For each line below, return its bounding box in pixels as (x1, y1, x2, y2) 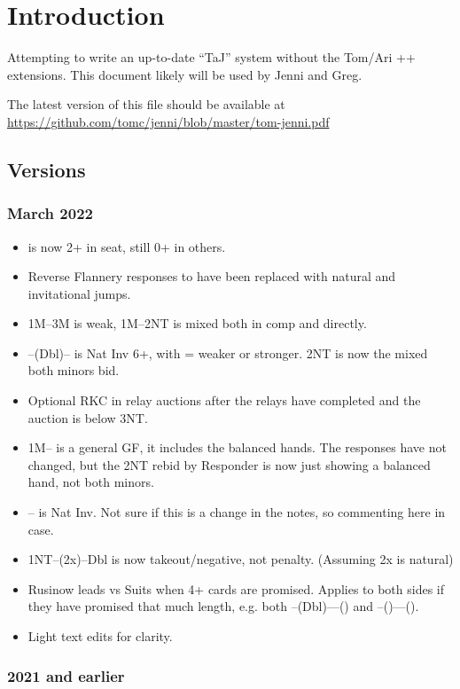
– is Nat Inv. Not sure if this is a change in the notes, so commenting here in (27, 503, 446, 521)
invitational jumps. (27, 284, 131, 302)
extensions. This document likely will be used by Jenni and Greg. (7, 65, 363, 83)
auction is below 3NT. (27, 408, 148, 427)
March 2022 (7, 202, 93, 224)
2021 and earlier (7, 664, 125, 686)
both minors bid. (27, 361, 120, 380)
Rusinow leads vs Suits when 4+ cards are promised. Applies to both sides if (27, 579, 445, 598)
